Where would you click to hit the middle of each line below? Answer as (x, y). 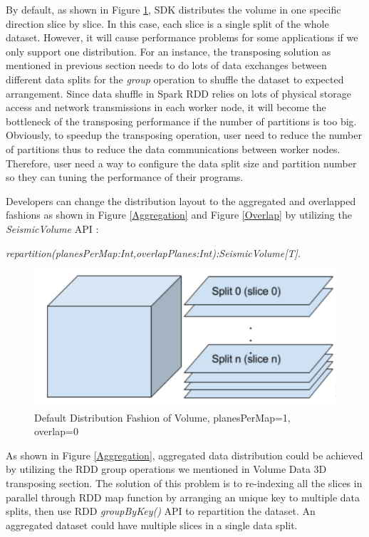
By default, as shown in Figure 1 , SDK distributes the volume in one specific (173, 9)
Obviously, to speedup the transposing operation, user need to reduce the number (184, 135)
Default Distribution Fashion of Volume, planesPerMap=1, (162, 417)
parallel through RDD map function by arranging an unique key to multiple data (183, 497)
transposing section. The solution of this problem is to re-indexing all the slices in (184, 483)
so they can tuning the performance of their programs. (125, 177)
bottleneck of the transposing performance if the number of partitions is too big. (181, 121)
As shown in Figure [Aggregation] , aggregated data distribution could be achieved (184, 455)
